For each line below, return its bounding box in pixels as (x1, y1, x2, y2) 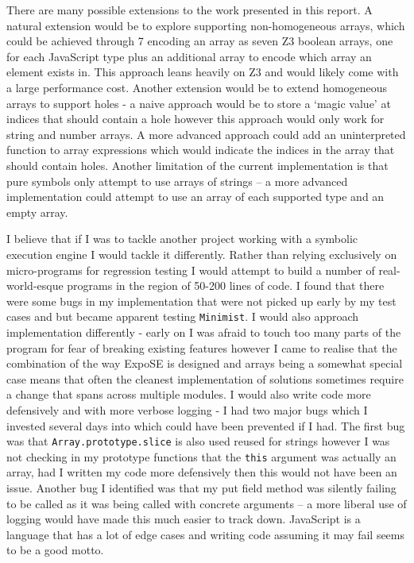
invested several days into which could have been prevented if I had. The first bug (6, 417, 405, 434)
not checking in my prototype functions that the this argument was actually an (6, 448, 397, 465)
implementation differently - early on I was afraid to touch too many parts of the (6, 323, 401, 340)
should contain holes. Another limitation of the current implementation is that (6, 156, 389, 173)
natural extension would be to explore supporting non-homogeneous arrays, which (6, 17, 405, 33)
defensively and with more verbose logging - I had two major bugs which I (6, 401, 368, 418)
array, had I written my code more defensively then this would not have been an (6, 464, 397, 480)
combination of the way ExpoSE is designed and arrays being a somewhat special (6, 355, 403, 372)
